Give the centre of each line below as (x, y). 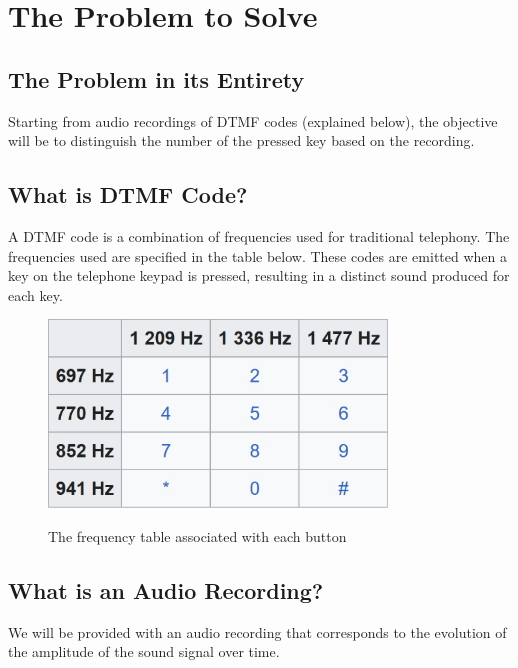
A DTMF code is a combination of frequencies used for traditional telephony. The (259, 235)
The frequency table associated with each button (197, 535)
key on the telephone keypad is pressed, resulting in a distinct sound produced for (259, 275)
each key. (35, 294)
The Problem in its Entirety (156, 78)
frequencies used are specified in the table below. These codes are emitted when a (257, 255)
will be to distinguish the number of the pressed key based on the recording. (241, 140)
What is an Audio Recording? (166, 589)
